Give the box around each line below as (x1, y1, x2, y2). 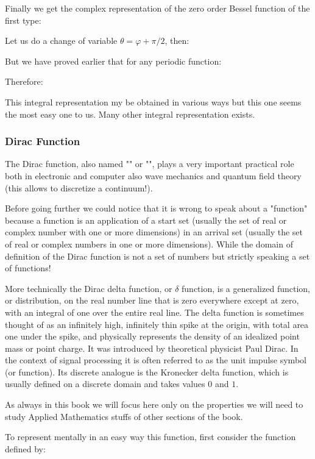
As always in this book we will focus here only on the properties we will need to (5, 398, 303, 411)
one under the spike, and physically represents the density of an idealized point (5, 330, 300, 343)
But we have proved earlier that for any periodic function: (5, 54, 222, 67)
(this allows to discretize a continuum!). (5, 181, 153, 194)
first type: (5, 13, 41, 26)
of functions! (5, 262, 51, 274)
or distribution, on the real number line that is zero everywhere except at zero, (5, 294, 299, 307)
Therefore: (5, 75, 43, 88)
